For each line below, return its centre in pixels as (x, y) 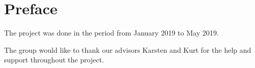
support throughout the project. (54, 60)
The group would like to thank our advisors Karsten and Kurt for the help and (128, 49)
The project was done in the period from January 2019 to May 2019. (111, 33)
